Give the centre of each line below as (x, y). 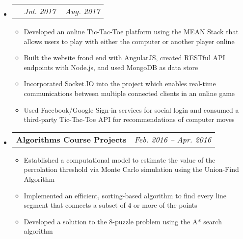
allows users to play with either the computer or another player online (129, 41)
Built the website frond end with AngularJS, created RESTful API (124, 58)
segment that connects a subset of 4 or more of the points (110, 205)
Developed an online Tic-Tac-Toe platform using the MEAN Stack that (131, 31)
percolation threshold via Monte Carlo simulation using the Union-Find (131, 169)
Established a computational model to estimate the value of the (120, 159)
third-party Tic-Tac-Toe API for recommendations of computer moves (129, 119)
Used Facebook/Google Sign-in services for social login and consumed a (131, 109)
